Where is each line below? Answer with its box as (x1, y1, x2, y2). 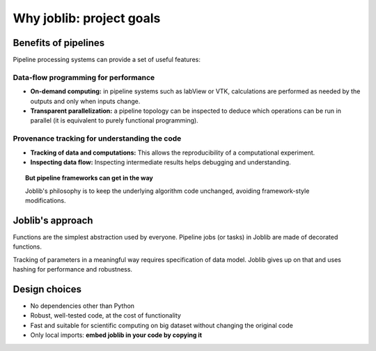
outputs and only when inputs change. (30, 97, 141, 105)
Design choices (13, 283, 82, 295)
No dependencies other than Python (30, 302, 135, 310)
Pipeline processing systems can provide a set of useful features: (13, 56, 201, 64)
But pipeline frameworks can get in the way (25, 174, 153, 182)
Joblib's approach (13, 214, 93, 226)
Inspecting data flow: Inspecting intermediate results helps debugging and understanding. (30, 157, 292, 166)
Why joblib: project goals (13, 10, 161, 26)
